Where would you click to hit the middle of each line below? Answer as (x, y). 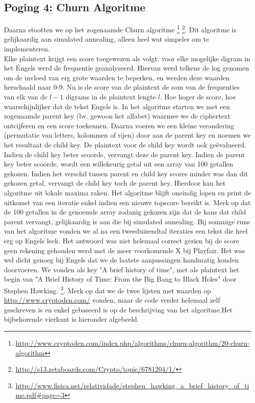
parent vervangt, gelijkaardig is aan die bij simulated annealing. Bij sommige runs (127, 221)
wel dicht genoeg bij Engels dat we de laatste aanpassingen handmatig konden (121, 260)
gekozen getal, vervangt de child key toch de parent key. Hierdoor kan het (115, 183)
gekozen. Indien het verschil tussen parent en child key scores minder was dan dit (126, 173)
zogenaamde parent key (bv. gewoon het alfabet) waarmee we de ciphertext (117, 116)
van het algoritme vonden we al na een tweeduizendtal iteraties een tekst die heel (126, 231)
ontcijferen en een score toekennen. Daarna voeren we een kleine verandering (119, 125)
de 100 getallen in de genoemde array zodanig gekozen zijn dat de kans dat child (125, 212)
